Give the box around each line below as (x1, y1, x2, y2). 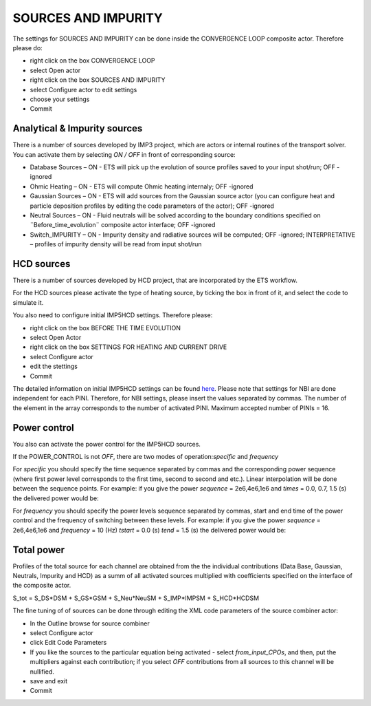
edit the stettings (30, 362, 78, 371)
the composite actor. (12, 581, 71, 590)
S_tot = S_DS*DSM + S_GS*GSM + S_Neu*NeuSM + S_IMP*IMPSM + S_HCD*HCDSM (12, 594, 260, 602)
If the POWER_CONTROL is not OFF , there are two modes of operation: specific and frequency (12, 452, 279, 460)
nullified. (30, 667, 55, 676)
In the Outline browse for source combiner (30, 619, 150, 628)
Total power (12, 544, 65, 555)
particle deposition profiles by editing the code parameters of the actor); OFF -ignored (30, 202, 275, 210)
